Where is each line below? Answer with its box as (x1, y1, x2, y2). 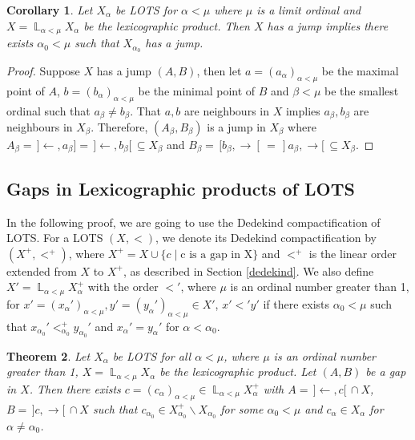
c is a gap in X (180, 248, 253, 260)
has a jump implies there (267, 17, 389, 34)
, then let (196, 62, 242, 79)
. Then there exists (29, 380, 121, 397)
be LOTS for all (112, 347, 191, 364)
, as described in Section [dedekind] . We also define (123, 262, 374, 279)
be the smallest (324, 82, 399, 99)
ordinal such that (6, 102, 91, 119)
